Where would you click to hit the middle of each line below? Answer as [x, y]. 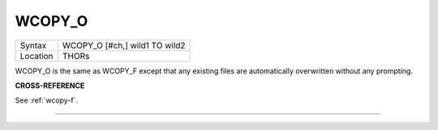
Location [36, 56]
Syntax [33, 45]
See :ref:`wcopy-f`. [47, 100]
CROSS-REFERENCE [50, 86]
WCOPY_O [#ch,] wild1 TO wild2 [124, 45]
